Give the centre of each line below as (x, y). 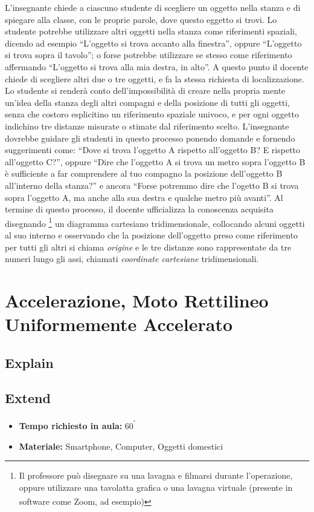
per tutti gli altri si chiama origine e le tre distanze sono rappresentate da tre (148, 247)
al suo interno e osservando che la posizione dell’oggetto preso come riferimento (152, 235)
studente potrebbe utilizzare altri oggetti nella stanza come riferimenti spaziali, (151, 31)
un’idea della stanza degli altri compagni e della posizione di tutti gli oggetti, (147, 102)
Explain (29, 362)
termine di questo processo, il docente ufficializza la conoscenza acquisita (139, 209)
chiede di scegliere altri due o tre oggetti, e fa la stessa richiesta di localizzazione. (155, 78)
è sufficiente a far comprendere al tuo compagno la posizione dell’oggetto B (144, 173)
